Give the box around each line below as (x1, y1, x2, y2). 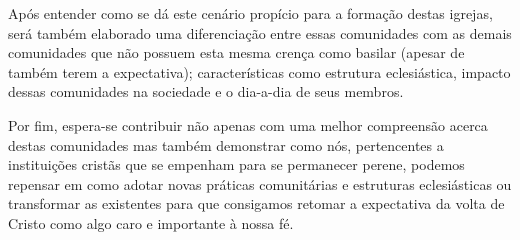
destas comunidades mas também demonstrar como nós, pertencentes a (8, 134, 444, 155)
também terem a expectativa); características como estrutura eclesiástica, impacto (8, 61, 511, 82)
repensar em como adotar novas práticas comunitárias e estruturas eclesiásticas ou (8, 173, 512, 194)
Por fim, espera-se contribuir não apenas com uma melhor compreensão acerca (8, 114, 488, 135)
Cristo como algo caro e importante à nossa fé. (8, 212, 294, 233)
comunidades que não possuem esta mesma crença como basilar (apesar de (8, 42, 465, 63)
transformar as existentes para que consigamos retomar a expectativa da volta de (8, 193, 505, 214)
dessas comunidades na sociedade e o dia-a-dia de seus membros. (8, 81, 404, 102)
